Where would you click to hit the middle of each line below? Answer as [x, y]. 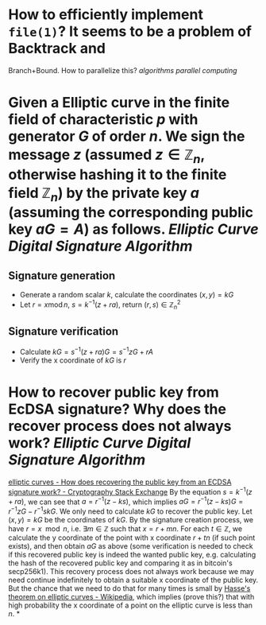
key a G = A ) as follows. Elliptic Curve [134, 229]
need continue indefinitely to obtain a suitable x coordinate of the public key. [133, 580]
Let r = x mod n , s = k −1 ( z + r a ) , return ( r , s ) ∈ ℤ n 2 [100, 305]
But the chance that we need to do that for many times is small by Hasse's [129, 588]
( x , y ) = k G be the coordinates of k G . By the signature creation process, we [131, 519]
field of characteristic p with [103, 120]
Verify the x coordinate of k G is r [73, 360]
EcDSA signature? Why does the [117, 409]
